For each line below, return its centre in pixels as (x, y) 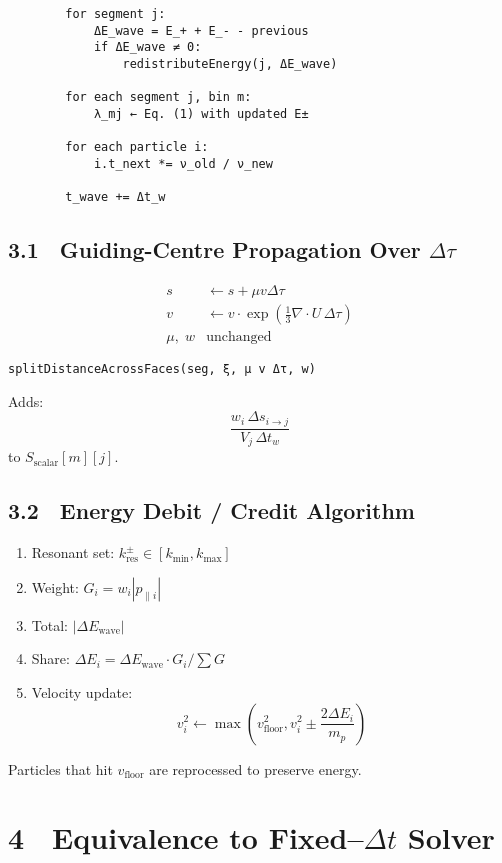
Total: (49, 624)
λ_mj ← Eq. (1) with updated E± (201, 113)
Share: (50, 658)
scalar (46, 462)
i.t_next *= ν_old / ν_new (183, 163)
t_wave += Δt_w (115, 197)
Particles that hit (60, 768)
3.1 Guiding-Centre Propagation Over (214, 249)
